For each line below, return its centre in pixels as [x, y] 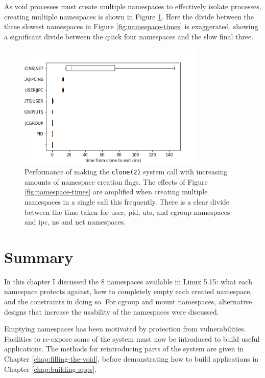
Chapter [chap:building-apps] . [51, 369]
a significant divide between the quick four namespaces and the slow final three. [129, 36]
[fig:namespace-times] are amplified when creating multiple [116, 192]
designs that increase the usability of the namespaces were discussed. [112, 311]
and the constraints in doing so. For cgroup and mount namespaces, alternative [128, 302]
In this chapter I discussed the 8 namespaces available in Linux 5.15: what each [128, 281]
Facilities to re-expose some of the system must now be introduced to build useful [132, 338]
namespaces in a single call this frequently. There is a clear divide [127, 201]
